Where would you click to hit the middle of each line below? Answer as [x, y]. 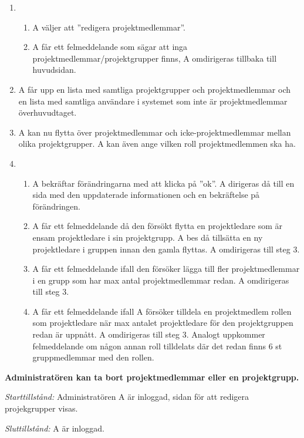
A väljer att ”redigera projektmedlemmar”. [109, 27]
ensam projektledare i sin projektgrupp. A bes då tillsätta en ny [148, 237]
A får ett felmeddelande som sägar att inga [110, 47]
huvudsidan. [54, 70]
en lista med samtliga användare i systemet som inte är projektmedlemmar [153, 101]
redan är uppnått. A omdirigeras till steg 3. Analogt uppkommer [149, 334]
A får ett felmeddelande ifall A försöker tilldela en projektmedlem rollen [162, 311]
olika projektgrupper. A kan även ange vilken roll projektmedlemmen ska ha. [157, 144]
